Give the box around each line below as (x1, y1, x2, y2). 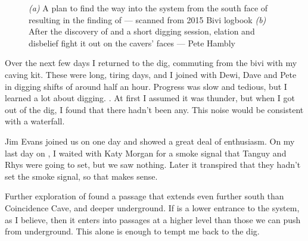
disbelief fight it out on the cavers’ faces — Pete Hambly (29, 36, 235, 49)
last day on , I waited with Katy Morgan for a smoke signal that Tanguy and (5, 146, 287, 159)
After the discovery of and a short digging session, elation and (29, 25, 255, 37)
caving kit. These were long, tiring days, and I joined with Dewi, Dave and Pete (5, 68, 297, 80)
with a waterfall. (5, 115, 65, 127)
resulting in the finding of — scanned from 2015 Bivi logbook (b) (29, 13, 266, 26)
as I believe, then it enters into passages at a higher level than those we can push (5, 213, 301, 226)
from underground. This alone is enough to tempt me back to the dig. (5, 225, 260, 237)
